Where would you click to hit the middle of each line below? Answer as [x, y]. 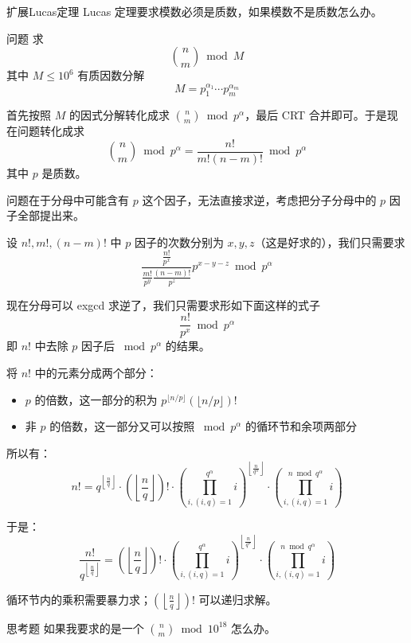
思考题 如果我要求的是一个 [75, 627]
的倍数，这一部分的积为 [96, 399]
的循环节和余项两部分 [301, 426]
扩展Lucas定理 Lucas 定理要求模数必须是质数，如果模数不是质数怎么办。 [194, 11]
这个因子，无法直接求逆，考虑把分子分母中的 [259, 199]
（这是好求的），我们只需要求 [330, 242]
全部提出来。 [51, 215]
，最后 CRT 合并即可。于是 [316, 115]
